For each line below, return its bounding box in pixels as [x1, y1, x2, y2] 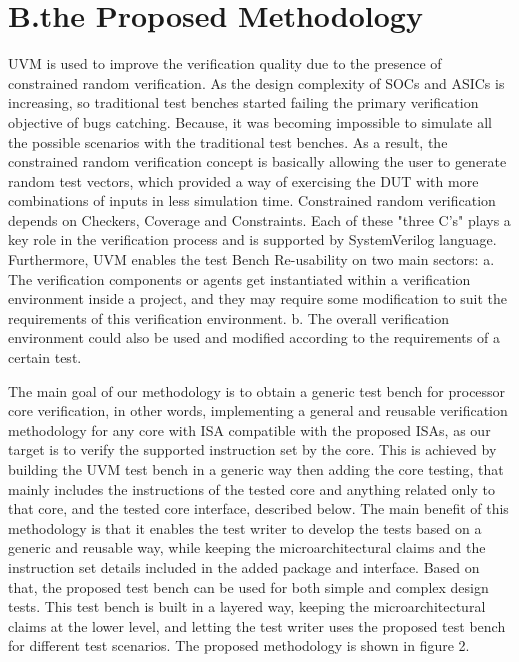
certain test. [8, 347, 82, 368]
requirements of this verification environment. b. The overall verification [8, 307, 450, 328]
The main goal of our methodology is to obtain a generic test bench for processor [8, 380, 506, 401]
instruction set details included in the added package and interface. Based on [8, 556, 480, 577]
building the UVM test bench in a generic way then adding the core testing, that [8, 459, 504, 479]
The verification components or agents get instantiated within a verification [8, 268, 471, 289]
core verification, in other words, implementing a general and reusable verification [8, 400, 508, 421]
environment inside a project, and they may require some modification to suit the [8, 288, 507, 309]
